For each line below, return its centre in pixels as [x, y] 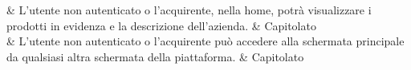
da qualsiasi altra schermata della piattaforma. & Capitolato [155, 56]
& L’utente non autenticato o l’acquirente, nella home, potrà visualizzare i [189, 10]
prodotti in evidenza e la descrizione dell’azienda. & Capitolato [161, 25]
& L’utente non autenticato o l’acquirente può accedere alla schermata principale [205, 41]
